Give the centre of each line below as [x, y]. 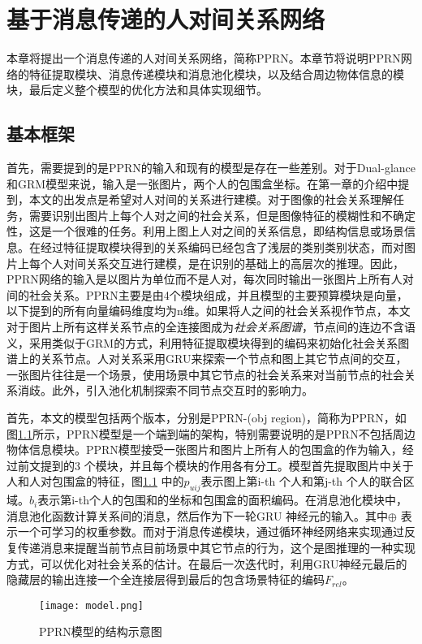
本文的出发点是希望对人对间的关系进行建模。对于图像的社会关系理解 [211, 199]
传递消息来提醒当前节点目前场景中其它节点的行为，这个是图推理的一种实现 [216, 547]
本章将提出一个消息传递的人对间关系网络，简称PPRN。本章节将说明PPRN [204, 58]
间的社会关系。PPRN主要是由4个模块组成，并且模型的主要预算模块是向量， [207, 294]
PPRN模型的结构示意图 [101, 631]
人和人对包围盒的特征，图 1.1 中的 [95, 481]
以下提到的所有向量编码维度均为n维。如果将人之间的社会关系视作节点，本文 [209, 311]
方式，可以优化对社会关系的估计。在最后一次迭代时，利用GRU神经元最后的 [207, 563]
